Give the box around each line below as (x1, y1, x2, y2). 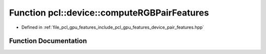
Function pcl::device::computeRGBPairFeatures (9, 7, 209, 18)
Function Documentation (9, 37, 87, 45)
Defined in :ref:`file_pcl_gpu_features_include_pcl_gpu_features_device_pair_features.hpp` (21, 24, 204, 30)
